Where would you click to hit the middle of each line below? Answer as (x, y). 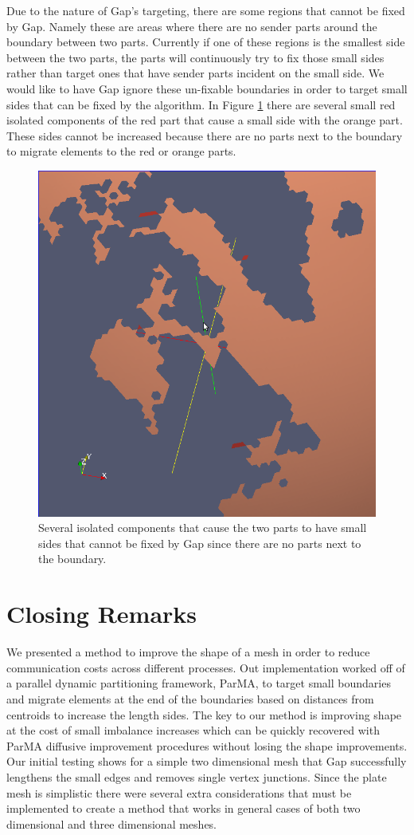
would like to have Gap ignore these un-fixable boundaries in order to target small (207, 88)
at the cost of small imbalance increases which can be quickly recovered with (193, 730)
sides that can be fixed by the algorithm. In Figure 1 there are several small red (201, 104)
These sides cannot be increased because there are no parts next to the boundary (205, 135)
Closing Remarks (102, 614)
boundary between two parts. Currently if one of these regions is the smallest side (206, 42)
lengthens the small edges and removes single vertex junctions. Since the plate (197, 776)
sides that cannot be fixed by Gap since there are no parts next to (200, 543)
